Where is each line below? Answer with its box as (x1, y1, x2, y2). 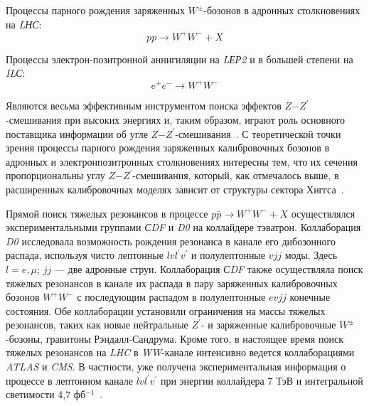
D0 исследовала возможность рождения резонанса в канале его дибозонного (6, 233, 336, 248)
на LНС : (6, 16, 42, 31)
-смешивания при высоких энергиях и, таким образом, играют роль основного (6, 112, 346, 127)
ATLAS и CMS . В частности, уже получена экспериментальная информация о (6, 359, 346, 374)
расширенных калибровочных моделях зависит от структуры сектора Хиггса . (6, 181, 344, 196)
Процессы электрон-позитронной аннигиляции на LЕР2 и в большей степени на (6, 51, 353, 66)
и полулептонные (191, 247, 265, 262)
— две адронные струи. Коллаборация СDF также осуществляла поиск (54, 261, 363, 276)
